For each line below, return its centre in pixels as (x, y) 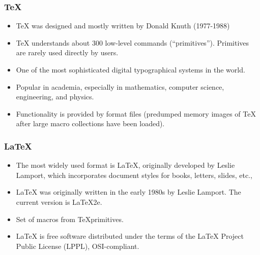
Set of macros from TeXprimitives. (70, 219)
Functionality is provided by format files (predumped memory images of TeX (136, 113)
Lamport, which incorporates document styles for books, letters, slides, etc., (134, 175)
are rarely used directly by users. (67, 52)
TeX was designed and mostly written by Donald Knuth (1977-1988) (123, 26)
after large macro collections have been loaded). (90, 123)
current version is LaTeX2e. (59, 202)
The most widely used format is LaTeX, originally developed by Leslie (125, 165)
